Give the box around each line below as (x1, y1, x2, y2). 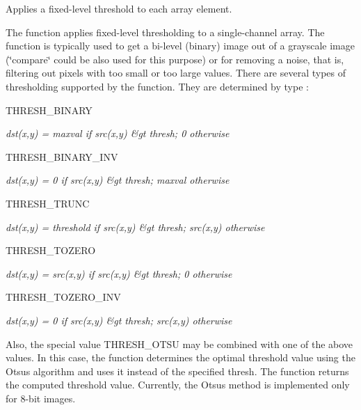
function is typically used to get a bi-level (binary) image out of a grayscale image (6, 38, 355, 53)
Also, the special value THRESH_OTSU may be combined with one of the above (6, 336, 353, 351)
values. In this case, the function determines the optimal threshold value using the (6, 350, 355, 365)
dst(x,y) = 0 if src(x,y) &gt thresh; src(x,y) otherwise (6, 313, 232, 327)
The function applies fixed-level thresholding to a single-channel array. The (6, 24, 325, 39)
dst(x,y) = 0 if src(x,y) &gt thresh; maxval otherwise (6, 173, 230, 187)
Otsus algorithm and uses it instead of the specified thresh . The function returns (6, 363, 349, 378)
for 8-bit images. (6, 391, 76, 405)
